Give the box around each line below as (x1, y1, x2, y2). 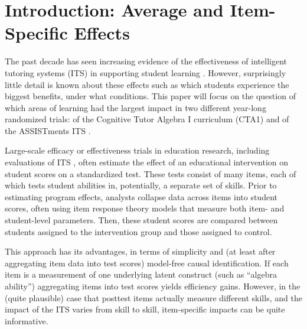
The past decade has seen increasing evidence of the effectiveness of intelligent (5, 55, 287, 67)
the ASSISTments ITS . (5, 124, 91, 136)
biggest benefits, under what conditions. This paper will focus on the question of (5, 90, 296, 102)
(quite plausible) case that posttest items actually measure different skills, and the (5, 291, 302, 304)
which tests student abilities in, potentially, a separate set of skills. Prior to (5, 179, 277, 191)
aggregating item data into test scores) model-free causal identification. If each (5, 256, 289, 269)
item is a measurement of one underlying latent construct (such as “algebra (5, 268, 277, 281)
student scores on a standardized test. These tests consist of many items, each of (5, 167, 296, 180)
